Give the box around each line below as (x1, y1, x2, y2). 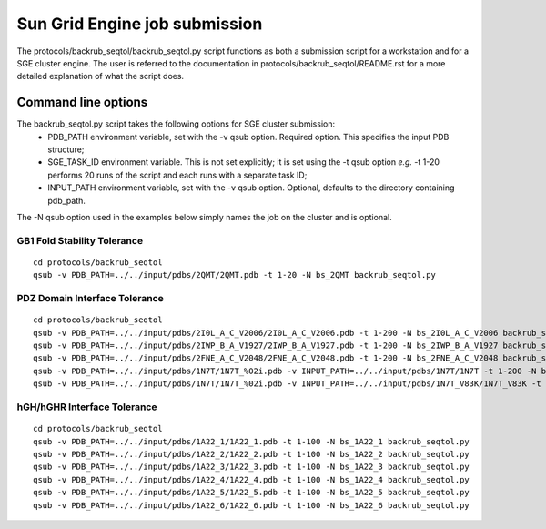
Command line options (16, 95, 148, 110)
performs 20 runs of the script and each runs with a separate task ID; (47, 169, 308, 180)
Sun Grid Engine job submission (16, 14, 263, 34)
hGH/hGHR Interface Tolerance (16, 401, 157, 413)
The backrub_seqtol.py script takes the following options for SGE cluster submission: (16, 118, 336, 129)
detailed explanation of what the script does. (16, 71, 185, 82)
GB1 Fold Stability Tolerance (16, 234, 144, 247)
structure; (47, 144, 85, 155)
